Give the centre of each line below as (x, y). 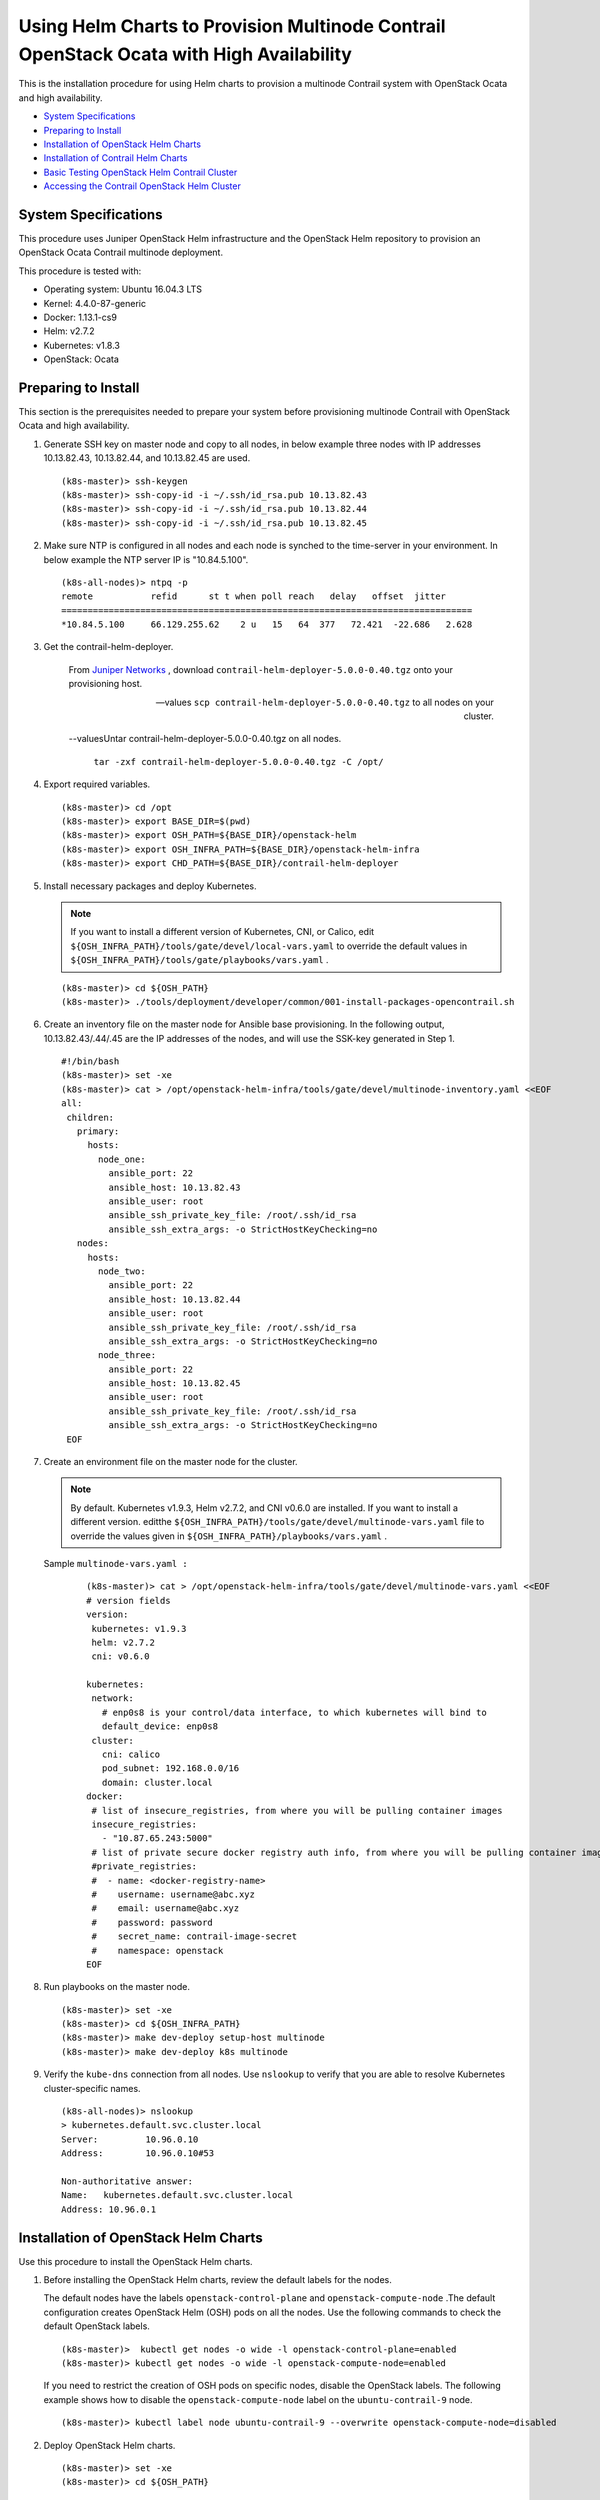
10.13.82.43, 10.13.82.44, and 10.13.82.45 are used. (147, 458)
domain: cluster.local (157, 1782)
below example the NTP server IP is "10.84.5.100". (146, 559)
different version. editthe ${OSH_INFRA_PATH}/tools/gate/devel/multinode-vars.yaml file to (277, 1522)
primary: (98, 1131)
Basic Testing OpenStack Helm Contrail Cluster (140, 172)
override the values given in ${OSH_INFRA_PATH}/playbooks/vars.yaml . (229, 1536)
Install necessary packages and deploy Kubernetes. (150, 886)
